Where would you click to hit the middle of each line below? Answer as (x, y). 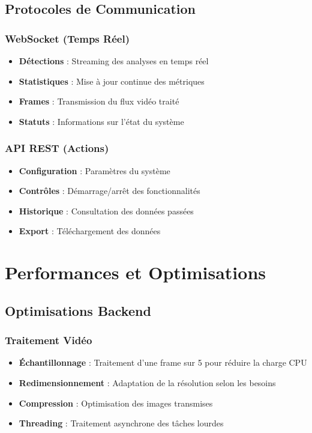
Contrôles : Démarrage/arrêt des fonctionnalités (109, 191)
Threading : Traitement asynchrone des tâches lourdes (121, 423)
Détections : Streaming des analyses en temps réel (114, 61)
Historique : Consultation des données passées (106, 210)
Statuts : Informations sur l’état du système (101, 121)
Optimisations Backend (78, 310)
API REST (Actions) (57, 148)
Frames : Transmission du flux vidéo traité (99, 101)
